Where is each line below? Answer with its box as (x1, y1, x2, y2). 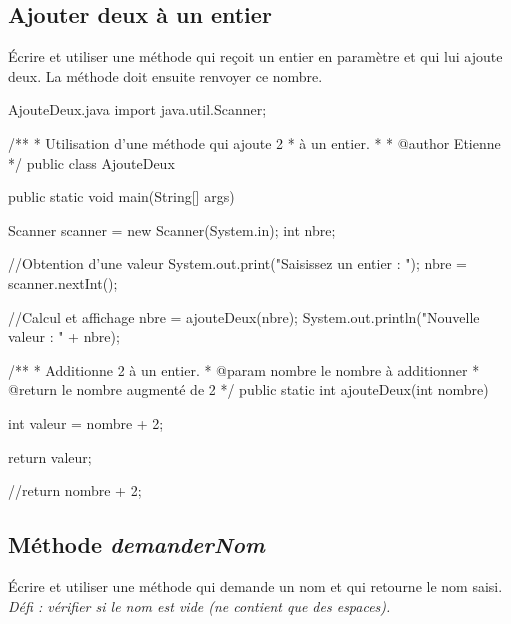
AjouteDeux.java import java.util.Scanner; (8, 99, 267, 120)
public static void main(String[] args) (8, 186, 235, 207)
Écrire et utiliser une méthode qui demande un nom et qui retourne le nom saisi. (8, 575, 503, 596)
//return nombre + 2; (8, 480, 142, 501)
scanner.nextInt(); (8, 272, 118, 293)
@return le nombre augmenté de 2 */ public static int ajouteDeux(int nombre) (8, 379, 489, 400)
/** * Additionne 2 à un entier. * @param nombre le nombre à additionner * (8, 359, 480, 380)
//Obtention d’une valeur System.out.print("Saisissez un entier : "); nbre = (8, 253, 467, 274)
